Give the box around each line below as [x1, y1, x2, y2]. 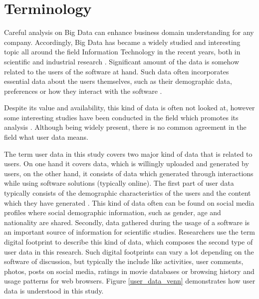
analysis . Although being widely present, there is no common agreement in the [4, 122, 247, 132]
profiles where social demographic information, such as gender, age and [4, 207, 221, 218]
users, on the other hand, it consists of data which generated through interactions [4, 168, 254, 178]
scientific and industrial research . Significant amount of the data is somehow [4, 56, 240, 66]
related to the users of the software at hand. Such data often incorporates [4, 66, 229, 76]
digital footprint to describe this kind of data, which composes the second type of [4, 237, 253, 247]
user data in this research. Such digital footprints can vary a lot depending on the [4, 246, 254, 257]
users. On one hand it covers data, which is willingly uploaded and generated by [4, 158, 249, 169]
